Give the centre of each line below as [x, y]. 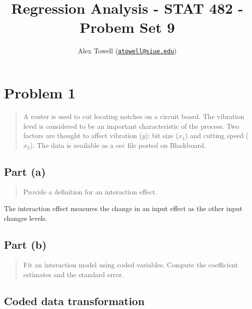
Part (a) [25, 171]
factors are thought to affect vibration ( [82, 135]
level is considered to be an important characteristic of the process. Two [131, 126]
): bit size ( [162, 135]
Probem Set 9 [127, 27]
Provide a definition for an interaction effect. [90, 192]
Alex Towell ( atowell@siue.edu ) [127, 51]
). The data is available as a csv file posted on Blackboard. [118, 145]
